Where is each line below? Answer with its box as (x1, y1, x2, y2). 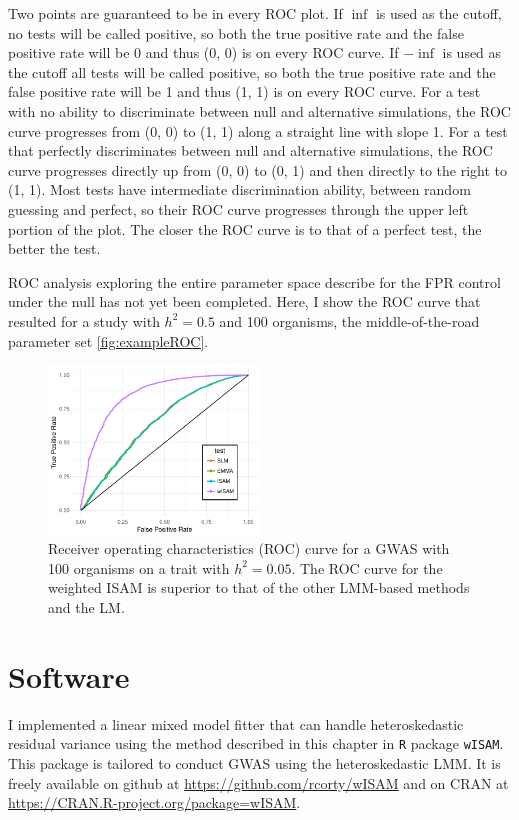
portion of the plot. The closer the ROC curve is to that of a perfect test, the (8, 218, 482, 239)
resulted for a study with (8, 310, 160, 331)
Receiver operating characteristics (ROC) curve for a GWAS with (48, 538, 450, 559)
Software (8, 655, 130, 696)
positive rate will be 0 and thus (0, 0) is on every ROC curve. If (8, 42, 399, 63)
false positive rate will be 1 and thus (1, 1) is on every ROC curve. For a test (8, 81, 481, 102)
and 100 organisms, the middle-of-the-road (219, 310, 480, 331)
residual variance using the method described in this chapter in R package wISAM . (8, 733, 504, 754)
